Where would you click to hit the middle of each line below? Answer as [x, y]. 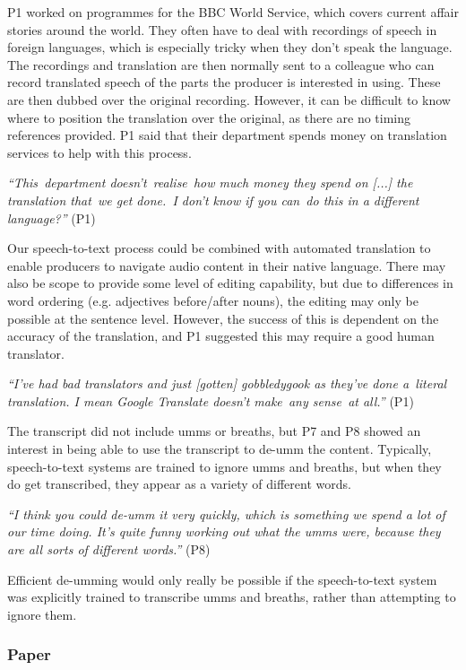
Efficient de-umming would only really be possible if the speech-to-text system [222, 579]
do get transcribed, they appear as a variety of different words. [179, 484]
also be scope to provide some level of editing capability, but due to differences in [230, 283]
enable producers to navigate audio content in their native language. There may [227, 265]
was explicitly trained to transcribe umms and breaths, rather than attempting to [232, 597]
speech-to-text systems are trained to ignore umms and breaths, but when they [224, 466]
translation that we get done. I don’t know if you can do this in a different [213, 200]
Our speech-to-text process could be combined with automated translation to [219, 248]
